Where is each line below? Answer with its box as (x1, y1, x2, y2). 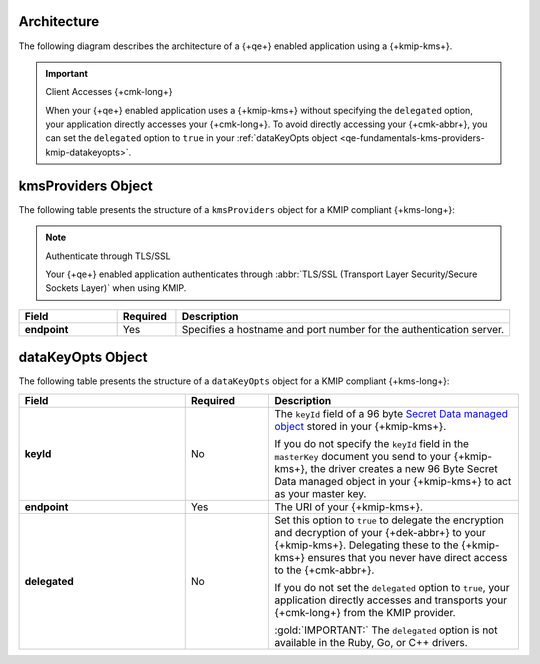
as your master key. (274, 486, 367, 500)
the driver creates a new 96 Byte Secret (310, 461, 499, 475)
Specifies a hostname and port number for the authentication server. (181, 322, 505, 336)
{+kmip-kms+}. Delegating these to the (274, 538, 459, 552)
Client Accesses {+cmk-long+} (45, 86, 173, 98)
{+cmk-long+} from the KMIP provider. (274, 605, 456, 619)
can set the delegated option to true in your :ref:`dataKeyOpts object (45, 132, 338, 144)
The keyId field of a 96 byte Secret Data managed (274, 406, 509, 420)
